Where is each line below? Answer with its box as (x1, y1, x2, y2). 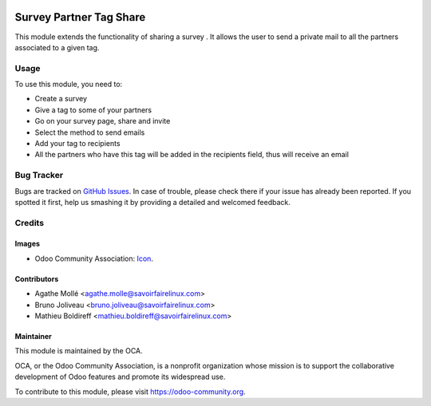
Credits (14, 217, 44, 228)
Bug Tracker (14, 170, 64, 181)
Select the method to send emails (34, 128, 145, 137)
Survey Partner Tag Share (14, 10, 146, 24)
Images (14, 239, 40, 249)
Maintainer (14, 332, 52, 341)
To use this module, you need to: (14, 80, 123, 89)
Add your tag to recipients (34, 139, 121, 148)
